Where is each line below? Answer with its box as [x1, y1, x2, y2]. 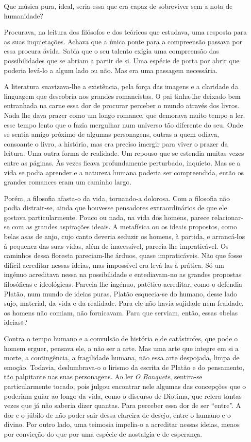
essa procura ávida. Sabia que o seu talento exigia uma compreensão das [4, 46, 219, 56]
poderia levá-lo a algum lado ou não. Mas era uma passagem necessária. [4, 65, 218, 75]
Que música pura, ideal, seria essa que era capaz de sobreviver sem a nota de [4, 1, 233, 11]
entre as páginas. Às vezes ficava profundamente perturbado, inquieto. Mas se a [4, 157, 241, 167]
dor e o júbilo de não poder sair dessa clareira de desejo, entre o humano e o [4, 409, 231, 420]
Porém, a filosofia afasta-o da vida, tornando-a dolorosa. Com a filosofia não [4, 193, 230, 203]
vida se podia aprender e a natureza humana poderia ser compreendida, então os [4, 167, 244, 177]
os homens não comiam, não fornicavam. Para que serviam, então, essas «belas [4, 307, 238, 317]
